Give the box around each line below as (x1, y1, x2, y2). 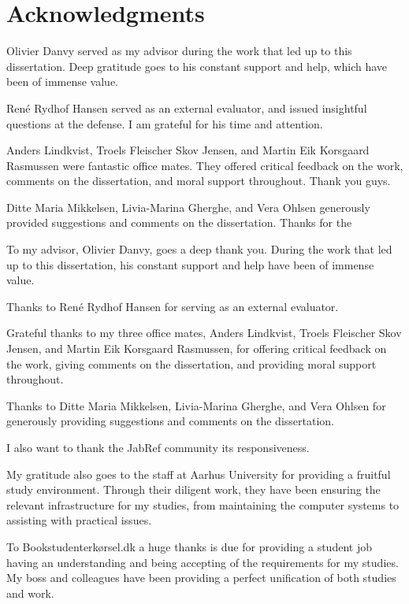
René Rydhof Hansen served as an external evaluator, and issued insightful (6, 99, 367, 116)
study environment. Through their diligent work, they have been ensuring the (6, 481, 381, 498)
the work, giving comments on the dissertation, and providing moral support (6, 355, 377, 372)
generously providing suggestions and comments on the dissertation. (6, 413, 334, 429)
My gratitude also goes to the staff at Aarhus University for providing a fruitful (6, 465, 391, 482)
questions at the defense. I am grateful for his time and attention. (6, 115, 323, 132)
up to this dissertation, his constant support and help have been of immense (6, 256, 374, 272)
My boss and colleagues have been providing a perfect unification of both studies (6, 569, 396, 586)
